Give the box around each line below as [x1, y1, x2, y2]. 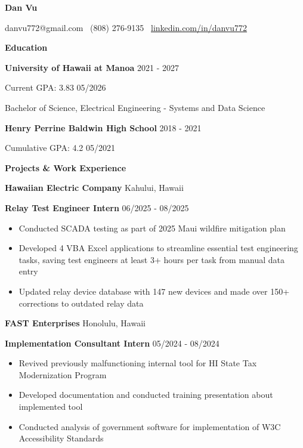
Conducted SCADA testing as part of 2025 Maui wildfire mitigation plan [18, 221, 286, 234]
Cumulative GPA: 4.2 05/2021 [5, 141, 116, 154]
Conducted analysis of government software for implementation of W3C [18, 420, 281, 432]
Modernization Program [18, 368, 107, 381]
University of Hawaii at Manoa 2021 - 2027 [5, 61, 180, 73]
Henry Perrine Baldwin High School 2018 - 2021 [5, 121, 202, 134]
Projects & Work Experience [5, 161, 126, 174]
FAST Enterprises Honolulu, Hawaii [5, 317, 146, 329]
